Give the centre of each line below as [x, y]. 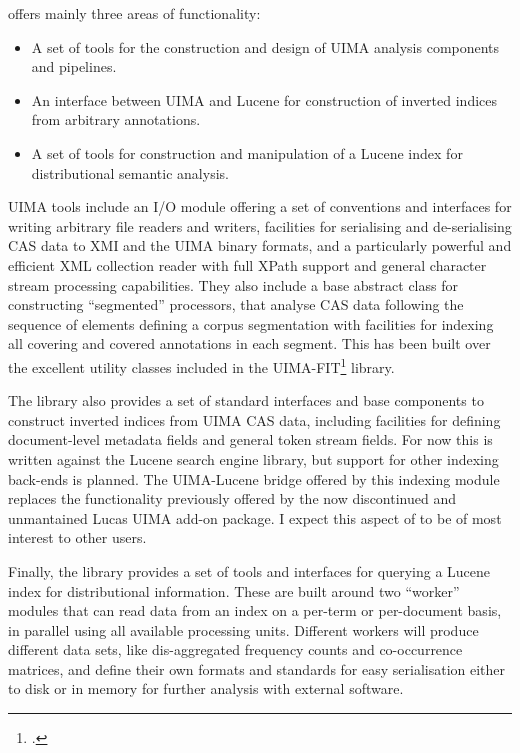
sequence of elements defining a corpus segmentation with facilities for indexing [251, 323]
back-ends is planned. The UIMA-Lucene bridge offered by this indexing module [254, 478]
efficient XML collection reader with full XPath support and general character [247, 264]
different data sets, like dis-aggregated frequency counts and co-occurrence [235, 649]
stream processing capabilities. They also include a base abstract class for [233, 284]
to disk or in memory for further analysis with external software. [206, 688]
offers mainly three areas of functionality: [134, 13]
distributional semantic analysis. [130, 172]
